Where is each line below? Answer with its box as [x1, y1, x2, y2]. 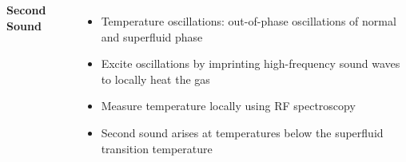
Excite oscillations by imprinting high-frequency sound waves [101, 55, 400, 72]
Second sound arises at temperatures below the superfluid [101, 124, 384, 140]
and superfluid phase [101, 28, 203, 45]
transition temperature [101, 140, 213, 156]
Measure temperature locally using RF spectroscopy [101, 97, 356, 114]
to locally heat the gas [101, 70, 210, 87]
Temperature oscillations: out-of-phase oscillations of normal [101, 13, 396, 29]
